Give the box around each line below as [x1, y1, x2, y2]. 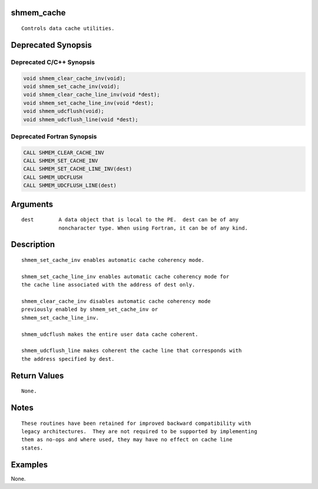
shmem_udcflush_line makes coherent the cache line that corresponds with [21, 347, 242, 354]
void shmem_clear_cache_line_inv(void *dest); [23, 91, 160, 98]
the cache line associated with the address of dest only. [21, 281, 196, 288]
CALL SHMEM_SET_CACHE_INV [23, 158, 98, 164]
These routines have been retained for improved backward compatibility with [21, 420, 251, 427]
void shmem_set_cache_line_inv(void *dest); [23, 99, 154, 106]
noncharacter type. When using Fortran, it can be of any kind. [58, 224, 249, 231]
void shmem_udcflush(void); [23, 108, 104, 115]
